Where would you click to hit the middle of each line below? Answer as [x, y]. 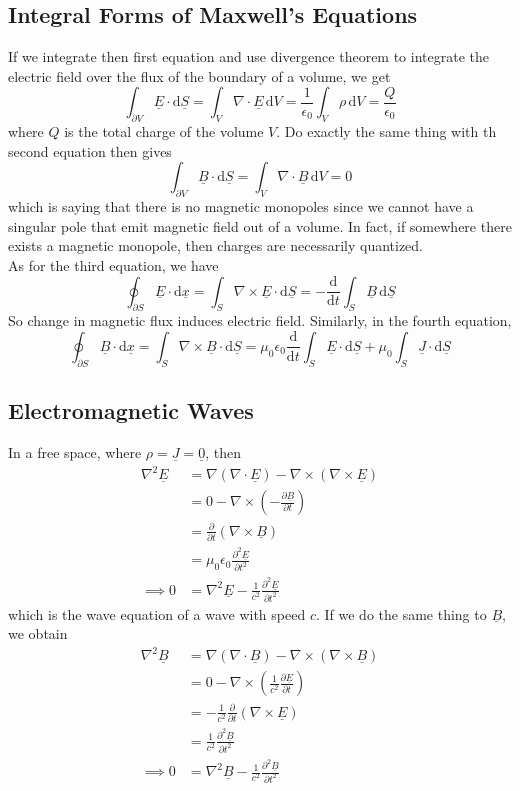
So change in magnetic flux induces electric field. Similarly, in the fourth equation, [260, 320]
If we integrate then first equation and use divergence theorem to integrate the [248, 56]
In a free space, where [75, 451]
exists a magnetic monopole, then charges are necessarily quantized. [216, 245]
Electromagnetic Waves [131, 410]
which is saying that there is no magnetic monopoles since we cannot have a [241, 206]
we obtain [38, 633]
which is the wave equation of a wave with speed [157, 613]
